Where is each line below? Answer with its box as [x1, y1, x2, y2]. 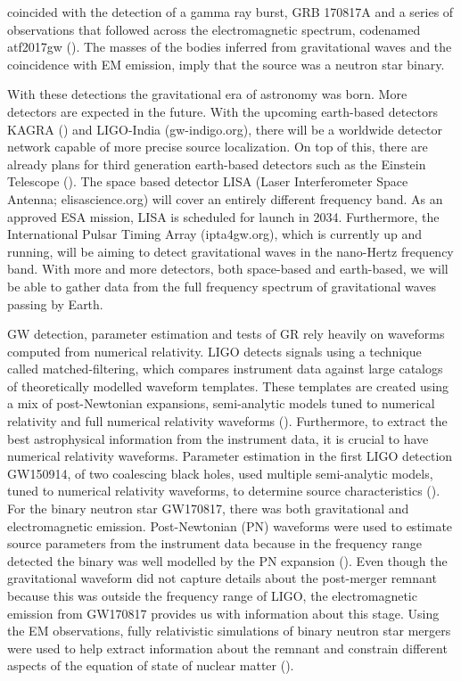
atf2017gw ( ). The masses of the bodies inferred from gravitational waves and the [7, 37, 452, 56]
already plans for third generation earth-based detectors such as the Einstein [7, 154, 426, 173]
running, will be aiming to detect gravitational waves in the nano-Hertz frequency [7, 242, 454, 260]
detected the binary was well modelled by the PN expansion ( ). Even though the [7, 551, 448, 570]
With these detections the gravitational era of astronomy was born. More [7, 85, 407, 103]
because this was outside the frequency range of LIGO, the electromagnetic [7, 587, 417, 604]
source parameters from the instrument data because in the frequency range [7, 534, 422, 553]
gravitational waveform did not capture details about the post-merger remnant [7, 569, 437, 587]
